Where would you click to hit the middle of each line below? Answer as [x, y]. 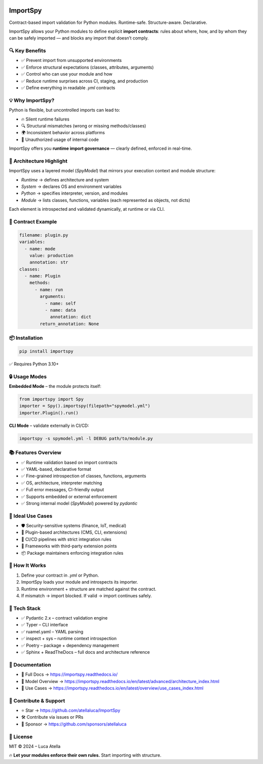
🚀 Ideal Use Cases [31, 516]
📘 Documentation [30, 664]
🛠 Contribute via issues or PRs [52, 717]
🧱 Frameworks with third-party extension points [69, 546]
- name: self [60, 303]
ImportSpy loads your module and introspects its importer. [80, 582]
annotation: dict [71, 317]
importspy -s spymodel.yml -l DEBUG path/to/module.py [86, 438]
